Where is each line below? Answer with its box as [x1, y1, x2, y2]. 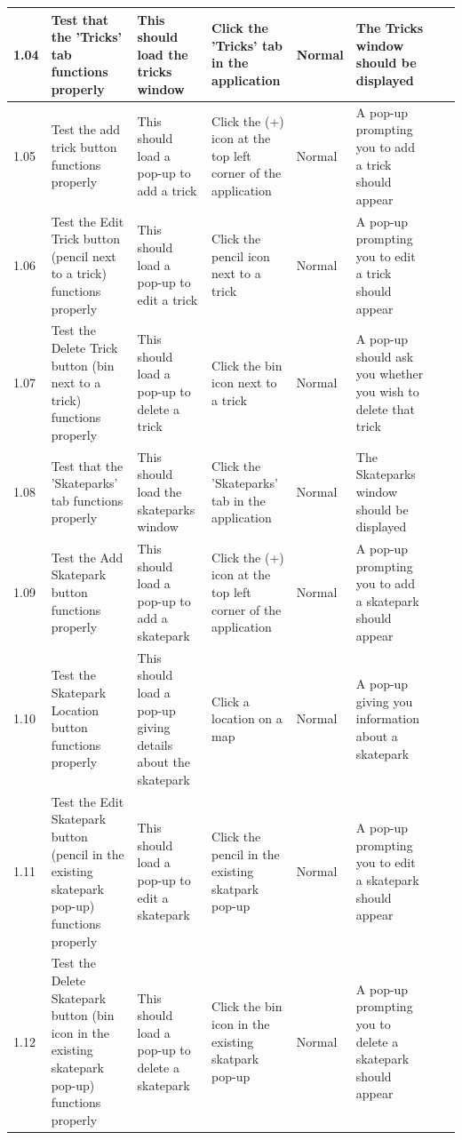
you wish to [355, 381, 419, 400]
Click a [211, 691, 250, 710]
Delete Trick [51, 338, 118, 356]
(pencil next [51, 246, 116, 265]
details [137, 735, 173, 753]
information [355, 709, 420, 728]
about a [355, 726, 398, 745]
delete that [355, 399, 415, 418]
